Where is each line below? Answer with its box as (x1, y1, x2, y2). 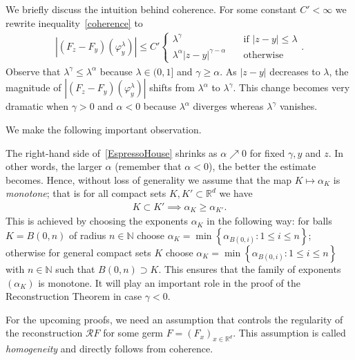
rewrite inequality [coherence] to (6, 15, 143, 30)
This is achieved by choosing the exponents (6, 214, 188, 228)
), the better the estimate (208, 159, 316, 173)
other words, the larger (6, 159, 102, 173)
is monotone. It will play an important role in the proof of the (38, 275, 300, 290)
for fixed (249, 145, 285, 160)
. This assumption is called (233, 325, 346, 340)
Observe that (6, 64, 61, 78)
